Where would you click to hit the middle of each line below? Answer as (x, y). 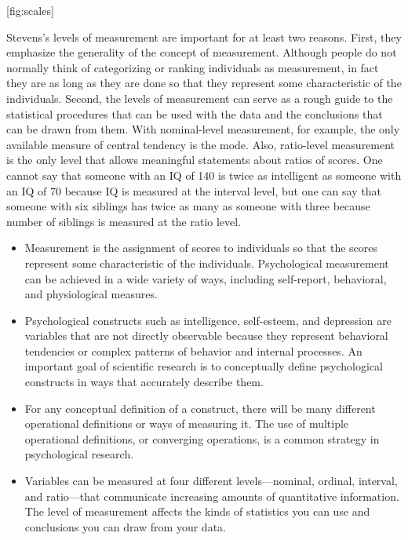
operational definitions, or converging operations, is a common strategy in (202, 438)
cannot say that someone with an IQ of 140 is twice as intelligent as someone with (204, 175)
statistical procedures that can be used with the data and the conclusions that (195, 113)
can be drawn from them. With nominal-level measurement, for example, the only (203, 129)
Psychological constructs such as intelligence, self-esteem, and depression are (208, 320)
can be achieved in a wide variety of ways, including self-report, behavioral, (206, 278)
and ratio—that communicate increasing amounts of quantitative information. (212, 496)
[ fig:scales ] (30, 10)
